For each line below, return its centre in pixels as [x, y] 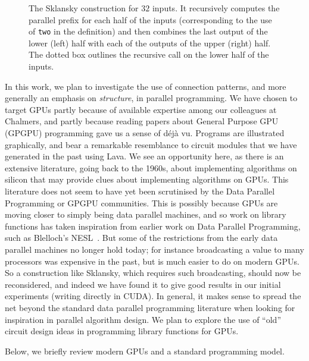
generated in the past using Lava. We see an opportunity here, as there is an [144, 156]
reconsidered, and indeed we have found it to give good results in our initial [143, 284]
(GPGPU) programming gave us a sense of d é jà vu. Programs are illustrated [145, 133]
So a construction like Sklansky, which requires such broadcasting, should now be [153, 273]
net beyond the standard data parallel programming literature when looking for [150, 307]
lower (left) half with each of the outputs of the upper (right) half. [150, 43]
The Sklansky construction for [84, 8]
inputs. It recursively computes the [216, 8]
